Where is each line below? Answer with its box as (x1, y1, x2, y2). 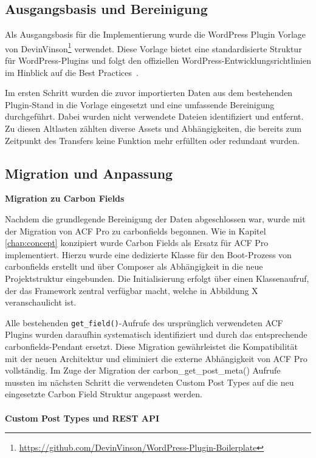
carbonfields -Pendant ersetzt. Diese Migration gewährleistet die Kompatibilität (5, 340, 298, 352)
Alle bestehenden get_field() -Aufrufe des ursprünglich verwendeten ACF (5, 316, 283, 329)
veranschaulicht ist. (5, 296, 77, 309)
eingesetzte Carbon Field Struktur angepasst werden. (5, 388, 202, 400)
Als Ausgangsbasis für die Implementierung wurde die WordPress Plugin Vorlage (5, 28, 306, 41)
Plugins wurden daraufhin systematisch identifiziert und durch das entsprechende (5, 328, 307, 341)
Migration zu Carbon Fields (5, 192, 125, 205)
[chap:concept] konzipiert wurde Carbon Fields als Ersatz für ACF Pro (5, 236, 269, 249)
